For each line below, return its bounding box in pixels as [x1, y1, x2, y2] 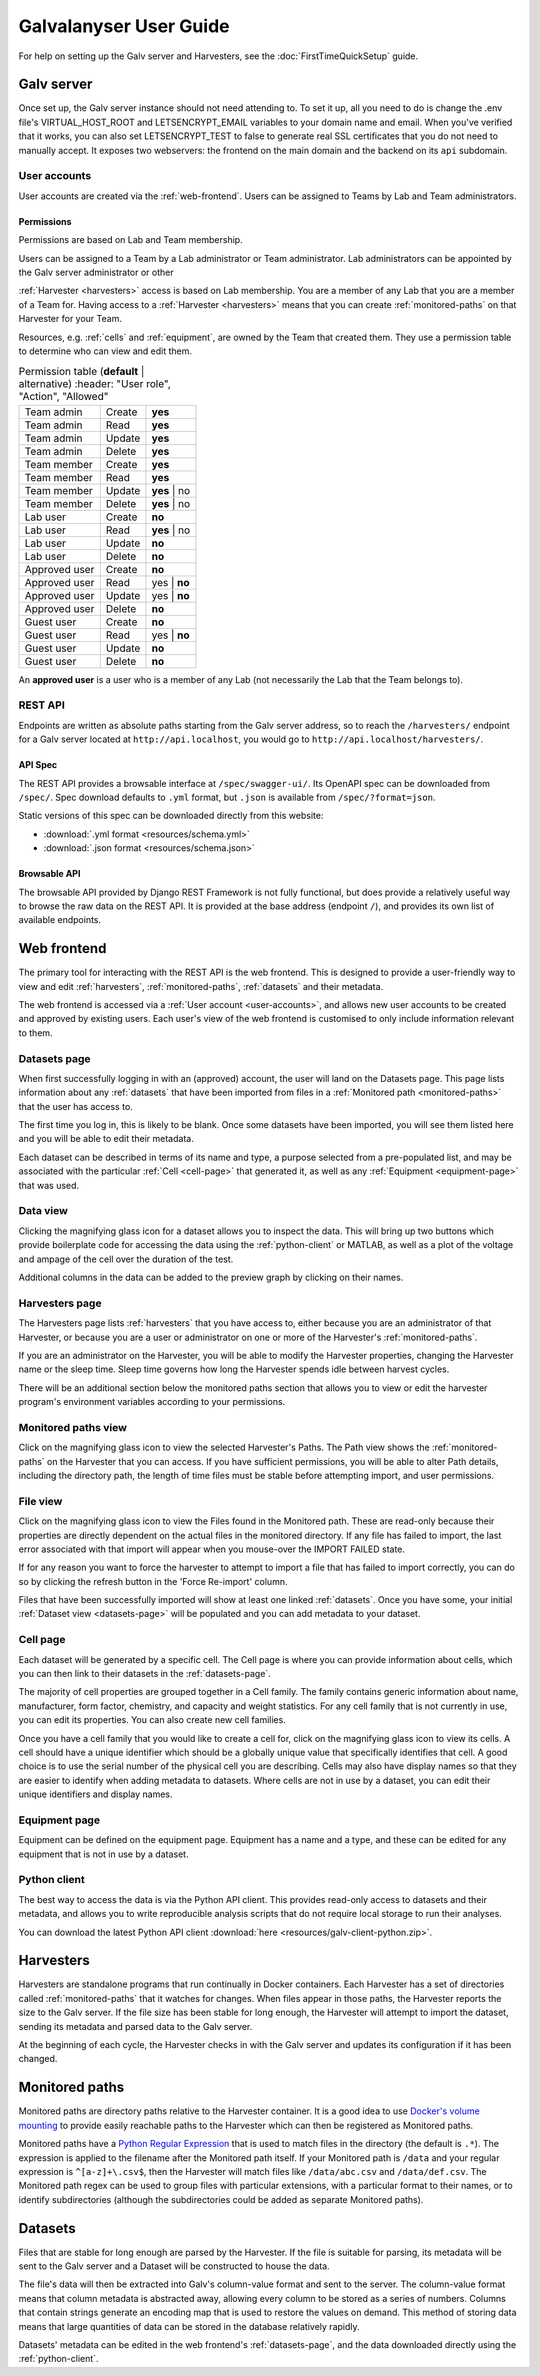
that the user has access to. [18, 1100, 134, 1112]
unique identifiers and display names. [18, 1788, 173, 1800]
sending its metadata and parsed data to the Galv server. [18, 2020, 253, 2032]
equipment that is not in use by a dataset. [18, 1848, 189, 1860]
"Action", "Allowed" [18, 390, 109, 404]
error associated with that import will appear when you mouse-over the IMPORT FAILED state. [18, 1543, 405, 1555]
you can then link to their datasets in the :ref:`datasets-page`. [18, 1668, 272, 1679]
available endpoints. [18, 914, 102, 926]
